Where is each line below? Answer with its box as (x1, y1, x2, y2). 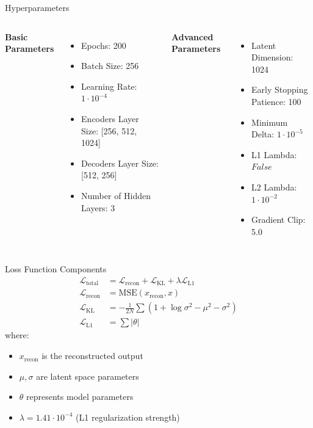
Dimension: (251, 51, 293, 63)
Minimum (251, 115, 288, 128)
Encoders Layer (81, 112, 139, 125)
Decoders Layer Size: (81, 156, 159, 169)
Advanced (171, 30, 214, 43)
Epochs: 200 (81, 38, 126, 51)
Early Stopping (251, 83, 308, 96)
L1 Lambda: (251, 148, 297, 161)
